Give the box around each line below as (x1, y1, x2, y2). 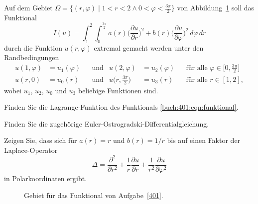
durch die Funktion (4, 42, 62, 53)
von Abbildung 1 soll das (177, 2, 255, 12)
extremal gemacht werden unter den (94, 42, 204, 53)
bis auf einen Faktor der (167, 135, 241, 145)
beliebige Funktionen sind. (78, 85, 158, 95)
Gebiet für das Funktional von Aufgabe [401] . (24, 190, 163, 200)
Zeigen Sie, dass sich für (4, 135, 77, 145)
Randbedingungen (4, 52, 59, 63)
